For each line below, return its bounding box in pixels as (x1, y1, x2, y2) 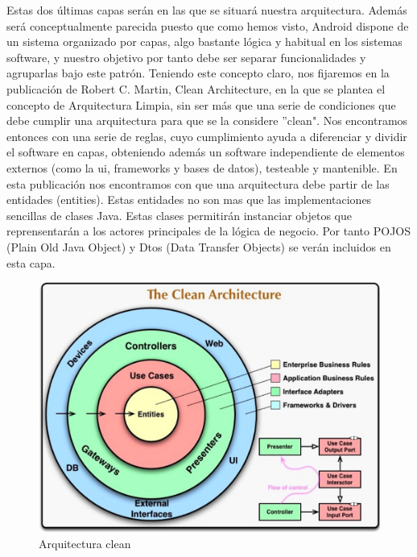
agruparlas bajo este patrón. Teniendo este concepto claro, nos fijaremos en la (6, 64, 390, 81)
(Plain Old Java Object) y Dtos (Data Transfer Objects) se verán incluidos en (6, 238, 391, 255)
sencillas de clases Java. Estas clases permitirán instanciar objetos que (6, 206, 353, 223)
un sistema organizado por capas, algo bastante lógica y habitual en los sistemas (6, 33, 403, 50)
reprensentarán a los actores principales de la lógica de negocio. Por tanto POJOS (6, 222, 411, 239)
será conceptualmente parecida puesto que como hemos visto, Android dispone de (6, 17, 409, 34)
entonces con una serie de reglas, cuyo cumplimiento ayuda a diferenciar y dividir (6, 127, 407, 144)
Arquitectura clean (39, 534, 131, 551)
